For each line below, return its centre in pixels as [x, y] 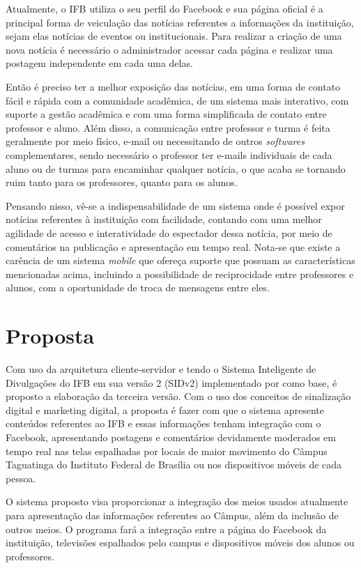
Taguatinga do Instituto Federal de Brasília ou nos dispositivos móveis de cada [174, 465]
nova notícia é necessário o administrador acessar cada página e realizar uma [169, 49]
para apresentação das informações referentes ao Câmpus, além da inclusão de [172, 515]
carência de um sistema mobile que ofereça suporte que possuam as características [180, 260]
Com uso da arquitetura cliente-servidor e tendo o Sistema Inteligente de [161, 369]
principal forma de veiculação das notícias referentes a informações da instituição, [180, 22]
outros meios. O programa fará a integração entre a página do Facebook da [166, 529]
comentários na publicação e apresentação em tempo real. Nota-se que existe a [173, 246]
